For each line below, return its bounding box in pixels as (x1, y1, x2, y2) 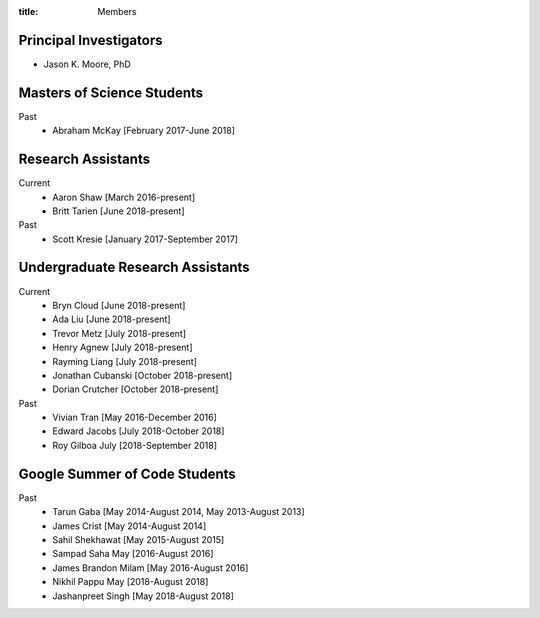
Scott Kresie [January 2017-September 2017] (52, 233, 239, 245)
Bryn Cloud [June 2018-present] (52, 299, 186, 311)
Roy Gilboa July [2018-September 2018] (52, 439, 218, 451)
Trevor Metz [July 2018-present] (52, 327, 187, 339)
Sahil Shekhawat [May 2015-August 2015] (52, 533, 225, 545)
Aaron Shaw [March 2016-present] (52, 191, 196, 203)
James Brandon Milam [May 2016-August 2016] (52, 561, 249, 574)
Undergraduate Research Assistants (18, 259, 250, 276)
